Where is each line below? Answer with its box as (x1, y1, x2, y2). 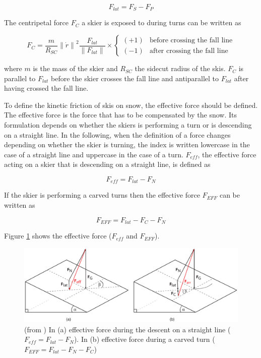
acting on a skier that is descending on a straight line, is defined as (4, 159, 211, 169)
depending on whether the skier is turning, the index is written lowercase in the (4, 139, 250, 150)
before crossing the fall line (149, 36, 233, 44)
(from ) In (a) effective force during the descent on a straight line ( (24, 324, 231, 334)
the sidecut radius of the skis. (135, 63, 226, 74)
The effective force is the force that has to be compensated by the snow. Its (4, 109, 237, 120)
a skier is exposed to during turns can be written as (82, 17, 241, 28)
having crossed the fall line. (4, 83, 89, 93)
